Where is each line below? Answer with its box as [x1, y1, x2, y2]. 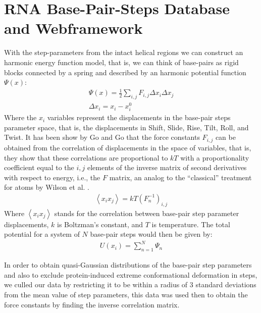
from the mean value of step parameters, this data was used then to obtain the [4, 289, 248, 300]
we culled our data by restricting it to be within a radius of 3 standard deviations [4, 279, 256, 290]
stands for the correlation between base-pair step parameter [54, 207, 239, 218]
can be [215, 132, 236, 142]
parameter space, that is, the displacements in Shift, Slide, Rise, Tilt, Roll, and [4, 122, 249, 132]
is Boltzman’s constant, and [57, 219, 143, 229]
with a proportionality [180, 152, 249, 163]
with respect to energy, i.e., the [4, 172, 100, 182]
